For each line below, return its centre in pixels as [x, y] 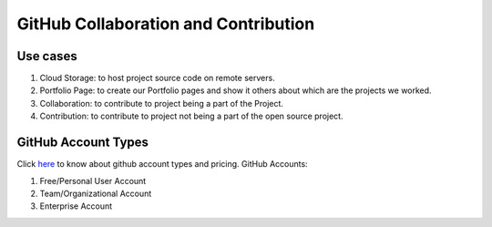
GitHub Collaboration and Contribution [166, 24]
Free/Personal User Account [93, 181]
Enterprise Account [76, 206]
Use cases [47, 56]
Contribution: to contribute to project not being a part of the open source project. [191, 116]
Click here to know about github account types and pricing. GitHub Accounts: [163, 164]
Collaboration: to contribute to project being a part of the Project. [162, 103]
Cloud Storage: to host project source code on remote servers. [157, 78]
